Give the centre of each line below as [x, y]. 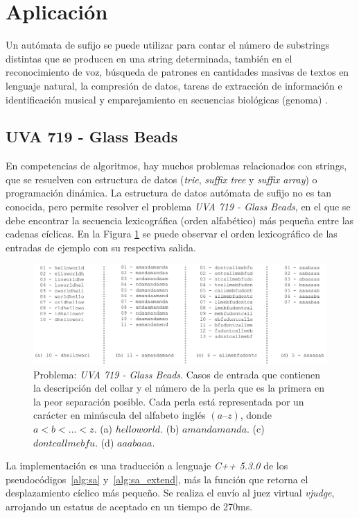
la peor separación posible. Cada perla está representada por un [169, 401]
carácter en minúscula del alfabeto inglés [120, 415]
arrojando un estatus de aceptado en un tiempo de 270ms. [129, 506]
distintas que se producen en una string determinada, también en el [149, 58]
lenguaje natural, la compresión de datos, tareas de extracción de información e [174, 85]
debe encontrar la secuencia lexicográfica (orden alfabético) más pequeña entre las [180, 220]
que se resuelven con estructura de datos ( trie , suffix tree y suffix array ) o [161, 179]
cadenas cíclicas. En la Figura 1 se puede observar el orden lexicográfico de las [172, 234]
